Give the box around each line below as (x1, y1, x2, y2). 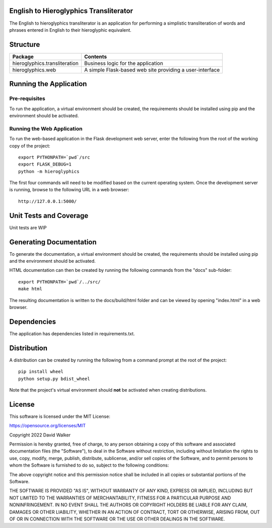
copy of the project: (9, 142, 50, 148)
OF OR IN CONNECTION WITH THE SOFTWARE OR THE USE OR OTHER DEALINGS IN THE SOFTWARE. (9, 516, 225, 522)
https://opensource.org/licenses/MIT (9, 423, 86, 429)
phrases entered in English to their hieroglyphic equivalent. (9, 27, 132, 33)
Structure (9, 40, 40, 49)
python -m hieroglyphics (18, 169, 80, 174)
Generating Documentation (9, 238, 97, 246)
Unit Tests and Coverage (9, 211, 89, 220)
